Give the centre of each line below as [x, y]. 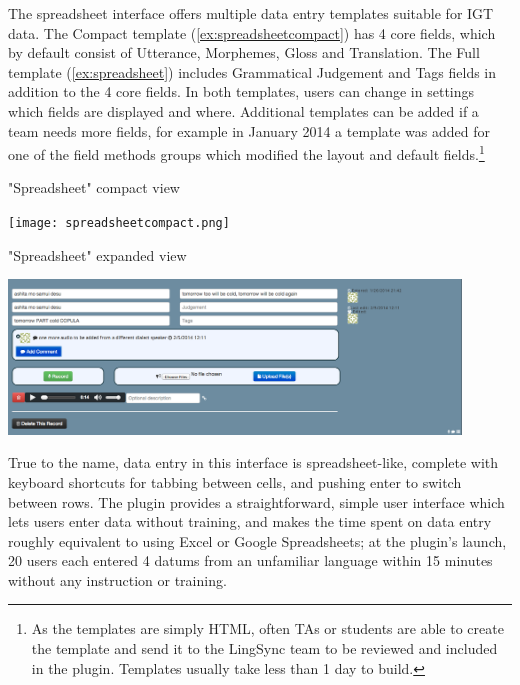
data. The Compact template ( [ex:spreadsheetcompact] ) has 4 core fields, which [252, 32]
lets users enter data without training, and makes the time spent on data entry [250, 521]
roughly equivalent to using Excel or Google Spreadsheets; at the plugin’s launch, [257, 540]
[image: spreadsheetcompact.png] [119, 223]
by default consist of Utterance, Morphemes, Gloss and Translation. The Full [244, 52]
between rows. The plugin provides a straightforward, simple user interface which [256, 501]
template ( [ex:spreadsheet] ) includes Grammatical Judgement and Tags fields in [252, 71]
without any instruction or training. [117, 579]
